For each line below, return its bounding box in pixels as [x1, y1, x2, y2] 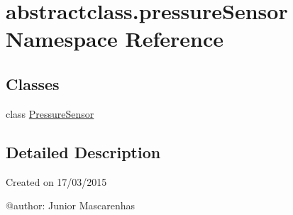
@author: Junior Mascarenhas [6, 198, 136, 213]
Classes [6, 72, 60, 94]
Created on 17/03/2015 [6, 174, 107, 189]
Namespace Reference [6, 24, 223, 53]
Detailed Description [6, 140, 161, 162]
